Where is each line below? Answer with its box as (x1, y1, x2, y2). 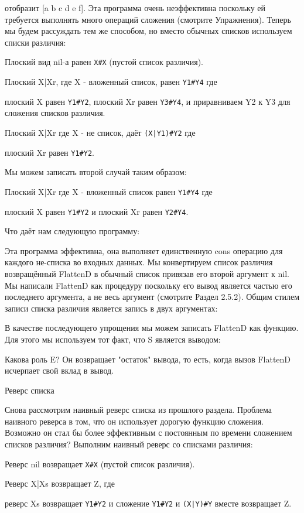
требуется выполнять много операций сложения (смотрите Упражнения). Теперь (5, 13, 291, 25)
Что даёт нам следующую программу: (5, 225, 140, 237)
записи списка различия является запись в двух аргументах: (5, 302, 218, 314)
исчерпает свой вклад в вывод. (5, 364, 114, 377)
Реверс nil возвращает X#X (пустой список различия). (5, 457, 195, 470)
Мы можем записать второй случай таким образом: (5, 166, 187, 178)
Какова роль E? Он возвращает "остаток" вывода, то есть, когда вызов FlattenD (5, 353, 291, 365)
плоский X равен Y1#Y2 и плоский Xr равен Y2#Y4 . (5, 205, 189, 217)
